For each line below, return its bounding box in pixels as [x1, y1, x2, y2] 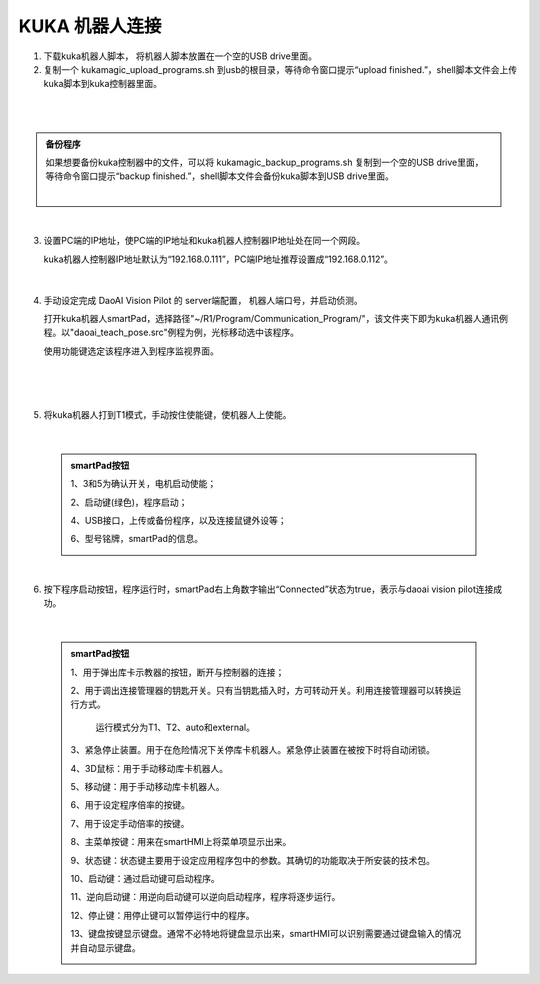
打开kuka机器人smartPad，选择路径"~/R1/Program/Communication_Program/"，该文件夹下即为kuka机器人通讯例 [43, 313, 509, 325]
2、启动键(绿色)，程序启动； [70, 496, 188, 508]
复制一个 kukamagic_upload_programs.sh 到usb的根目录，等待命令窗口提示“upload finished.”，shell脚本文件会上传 [43, 63, 518, 75]
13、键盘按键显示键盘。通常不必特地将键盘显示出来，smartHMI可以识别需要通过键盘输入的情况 [70, 928, 462, 940]
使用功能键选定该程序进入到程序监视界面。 [43, 345, 219, 357]
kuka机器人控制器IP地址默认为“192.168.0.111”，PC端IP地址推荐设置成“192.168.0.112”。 [43, 253, 394, 265]
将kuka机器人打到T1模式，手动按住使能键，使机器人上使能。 [43, 408, 292, 420]
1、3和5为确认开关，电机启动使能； [70, 478, 217, 490]
